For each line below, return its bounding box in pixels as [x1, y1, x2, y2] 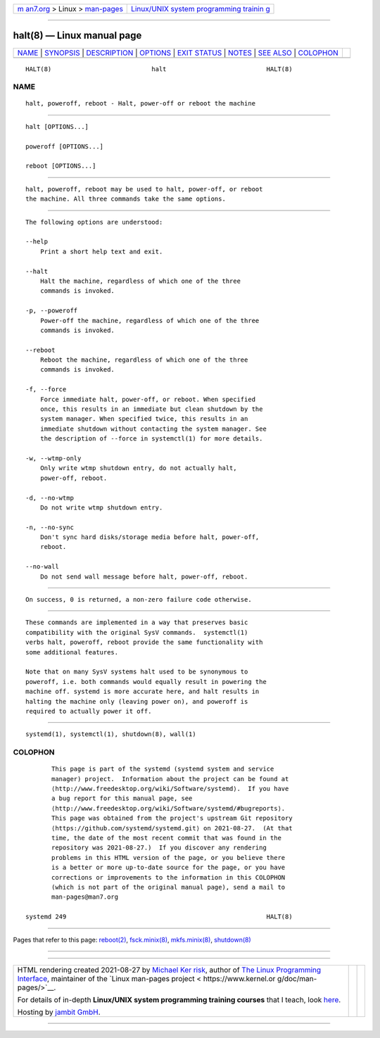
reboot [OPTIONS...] [25, 162, 96, 170]
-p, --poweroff [25, 307, 78, 315]
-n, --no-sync [25, 523, 74, 531]
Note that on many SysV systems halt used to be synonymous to [25, 668, 248, 676]
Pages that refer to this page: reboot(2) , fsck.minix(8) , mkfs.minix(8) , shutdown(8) [13, 935, 251, 944]
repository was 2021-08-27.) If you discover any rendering [51, 844, 267, 852]
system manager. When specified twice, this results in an [39, 415, 248, 423]
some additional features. [25, 648, 119, 656]
